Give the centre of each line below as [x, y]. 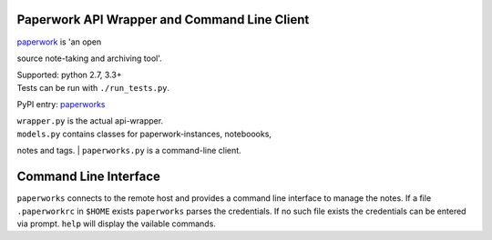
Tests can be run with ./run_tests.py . [93, 87]
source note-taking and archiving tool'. [90, 58]
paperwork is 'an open [59, 42]
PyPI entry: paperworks [61, 105]
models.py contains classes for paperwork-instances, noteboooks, [144, 134]
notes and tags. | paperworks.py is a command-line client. [129, 151]
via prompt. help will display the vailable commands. [116, 224]
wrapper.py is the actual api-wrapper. [90, 121]
